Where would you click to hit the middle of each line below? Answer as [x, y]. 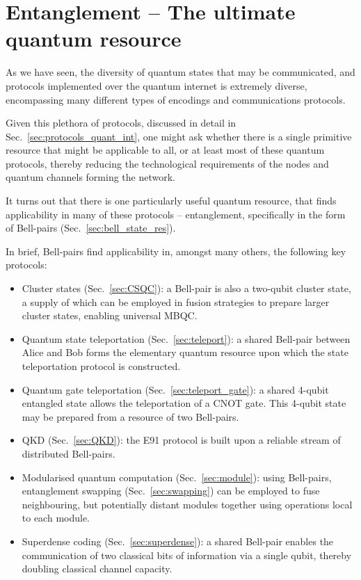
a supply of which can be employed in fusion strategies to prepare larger [176, 301]
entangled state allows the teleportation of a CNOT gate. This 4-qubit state [184, 403]
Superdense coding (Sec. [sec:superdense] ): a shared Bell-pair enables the [178, 541]
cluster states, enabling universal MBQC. [110, 315]
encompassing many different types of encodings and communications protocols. [176, 99]
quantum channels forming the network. [91, 177]
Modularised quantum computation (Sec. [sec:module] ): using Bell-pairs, [177, 477]
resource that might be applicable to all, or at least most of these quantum [165, 150]
